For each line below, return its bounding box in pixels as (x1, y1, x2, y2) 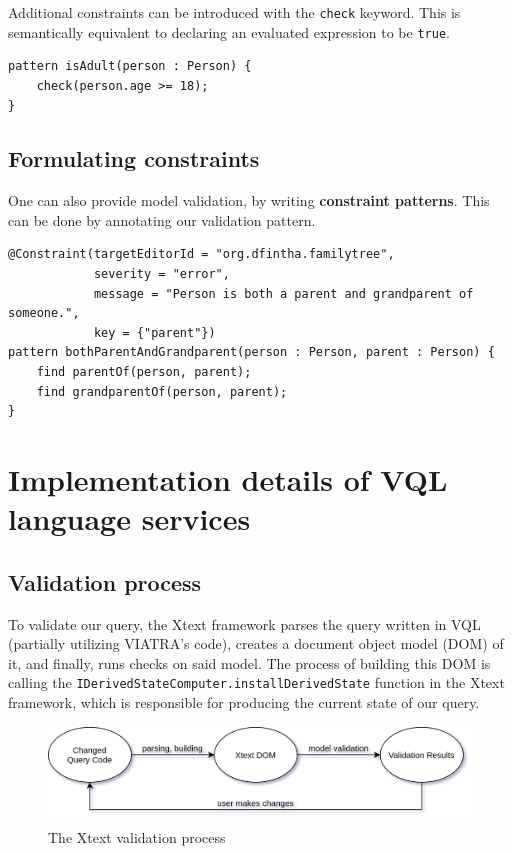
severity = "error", (93, 267, 230, 282)
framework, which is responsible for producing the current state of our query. (8, 692, 480, 713)
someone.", (8, 306, 80, 321)
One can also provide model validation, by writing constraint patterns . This (8, 190, 490, 211)
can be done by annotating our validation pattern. (8, 209, 316, 230)
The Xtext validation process (48, 826, 226, 847)
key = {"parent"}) (93, 325, 216, 340)
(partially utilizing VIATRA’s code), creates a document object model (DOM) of (8, 633, 504, 654)
